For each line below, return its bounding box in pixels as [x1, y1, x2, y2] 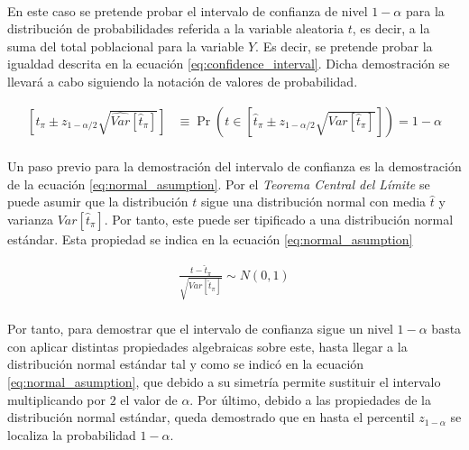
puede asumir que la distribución [7, 192, 189, 211]
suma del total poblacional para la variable [7, 36, 244, 55]
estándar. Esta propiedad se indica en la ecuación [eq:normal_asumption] [7, 229, 413, 248]
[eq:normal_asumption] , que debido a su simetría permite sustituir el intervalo [7, 372, 441, 390]
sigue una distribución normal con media [200, 192, 427, 211]
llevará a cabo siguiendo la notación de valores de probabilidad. [7, 71, 358, 90]
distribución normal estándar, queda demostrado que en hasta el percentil [7, 408, 415, 427]
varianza [7, 209, 53, 228]
